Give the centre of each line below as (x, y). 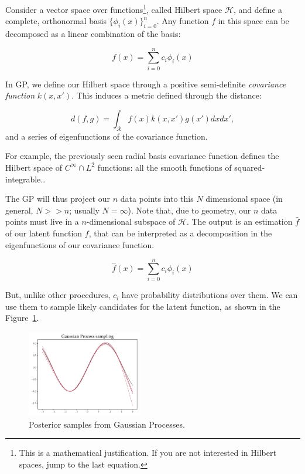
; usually (84, 210)
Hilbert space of (34, 167)
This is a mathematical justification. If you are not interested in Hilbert (148, 453)
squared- (250, 167)
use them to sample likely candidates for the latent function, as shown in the (143, 306)
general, (19, 210)
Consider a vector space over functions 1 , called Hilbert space (114, 9)
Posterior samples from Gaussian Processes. (107, 424)
